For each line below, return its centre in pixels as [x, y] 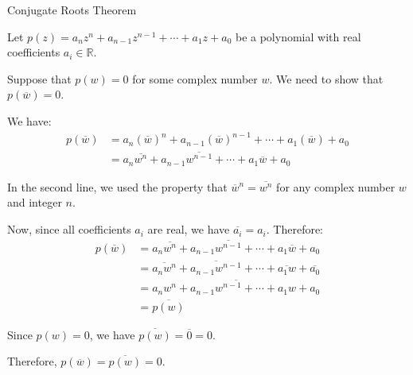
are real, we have [189, 229]
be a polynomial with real [298, 36]
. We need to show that [326, 78]
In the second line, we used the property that [117, 186]
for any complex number [336, 186]
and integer [35, 202]
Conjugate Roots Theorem [72, 10]
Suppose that [39, 78]
